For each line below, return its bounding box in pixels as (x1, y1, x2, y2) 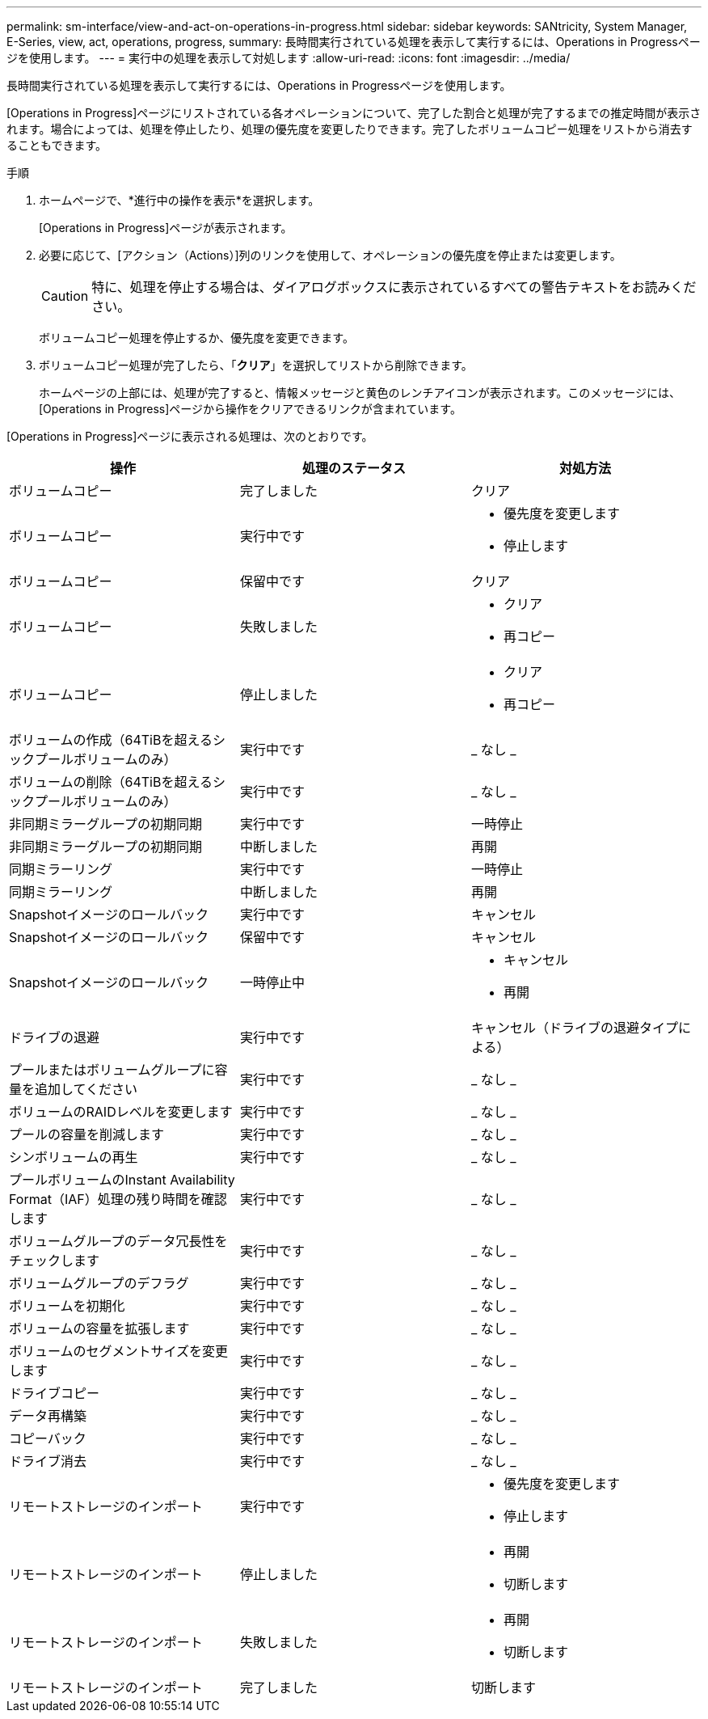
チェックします (9, 1252, 100, 1269)
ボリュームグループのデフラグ (9, 1275, 189, 1291)
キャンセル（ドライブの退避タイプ (470, 1020, 678, 1036)
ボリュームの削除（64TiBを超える (9, 774, 213, 790)
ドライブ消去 (9, 1453, 87, 1469)
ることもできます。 (6, 138, 107, 152)
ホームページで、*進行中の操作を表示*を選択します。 (39, 193, 320, 207)
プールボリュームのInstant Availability (9, 1172, 235, 1188)
